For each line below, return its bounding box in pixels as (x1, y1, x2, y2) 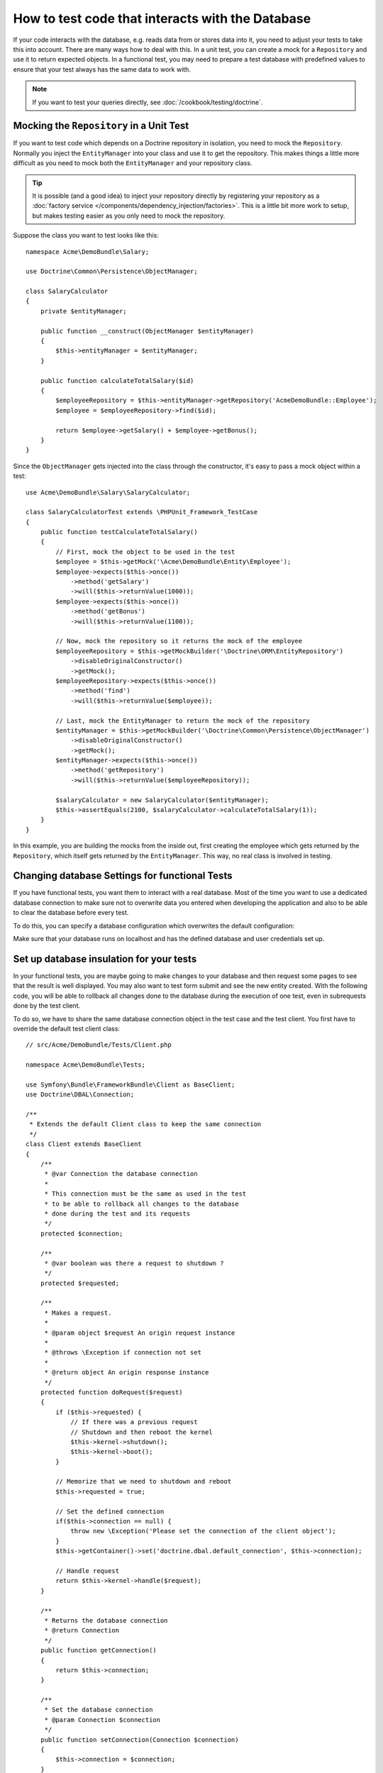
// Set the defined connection (55, 1507, 165, 1516)
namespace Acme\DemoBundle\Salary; (26, 248, 150, 255)
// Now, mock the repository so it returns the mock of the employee (55, 637, 303, 645)
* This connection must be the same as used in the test (44, 1190, 247, 1198)
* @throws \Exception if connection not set (44, 1348, 202, 1357)
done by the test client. (13, 1001, 81, 1010)
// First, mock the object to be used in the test (55, 548, 235, 556)
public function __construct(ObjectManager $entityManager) (40, 327, 255, 335)
